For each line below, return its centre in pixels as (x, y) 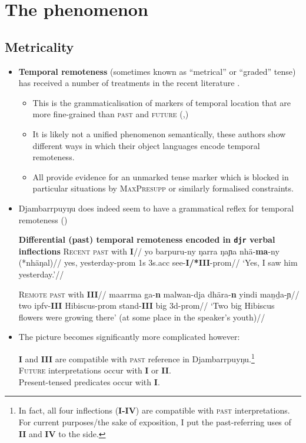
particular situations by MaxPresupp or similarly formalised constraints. (163, 188)
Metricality (39, 46)
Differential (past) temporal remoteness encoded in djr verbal (147, 239)
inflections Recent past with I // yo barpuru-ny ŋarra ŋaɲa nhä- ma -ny (149, 251)
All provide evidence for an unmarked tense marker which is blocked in (161, 176)
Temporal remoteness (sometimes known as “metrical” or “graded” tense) (157, 71)
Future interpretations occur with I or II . (95, 370)
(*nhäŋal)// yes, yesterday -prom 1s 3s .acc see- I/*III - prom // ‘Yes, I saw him (158, 262)
